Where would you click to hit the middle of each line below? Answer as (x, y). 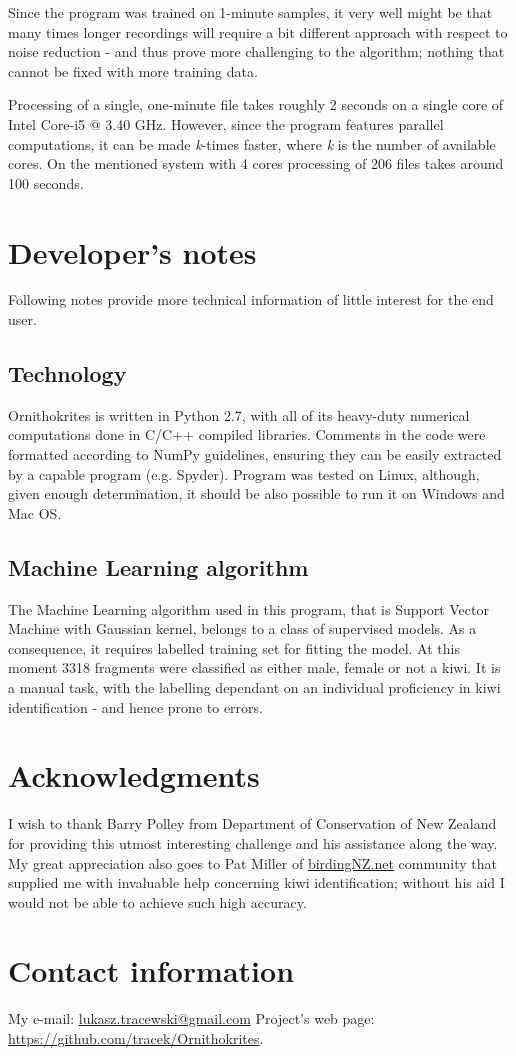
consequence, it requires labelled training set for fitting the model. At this (234, 647)
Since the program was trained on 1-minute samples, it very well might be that (250, 12)
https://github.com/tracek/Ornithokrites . (136, 1038)
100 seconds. (46, 182)
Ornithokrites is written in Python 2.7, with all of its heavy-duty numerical (239, 414)
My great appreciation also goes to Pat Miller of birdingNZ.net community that (253, 862)
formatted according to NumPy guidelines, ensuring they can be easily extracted (255, 454)
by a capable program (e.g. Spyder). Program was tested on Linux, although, (244, 473)
